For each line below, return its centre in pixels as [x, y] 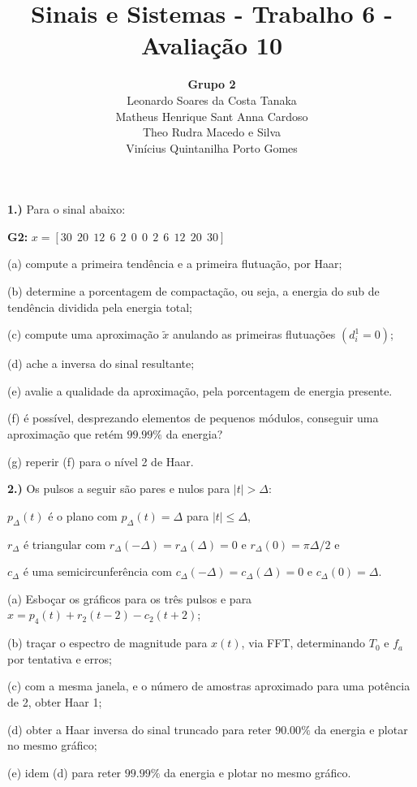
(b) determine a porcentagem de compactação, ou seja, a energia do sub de [193, 291]
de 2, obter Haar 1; [55, 701]
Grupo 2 [212, 84]
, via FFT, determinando [303, 643]
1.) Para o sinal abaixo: [67, 209]
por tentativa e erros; [60, 658]
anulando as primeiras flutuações [254, 334]
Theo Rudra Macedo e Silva [212, 132]
